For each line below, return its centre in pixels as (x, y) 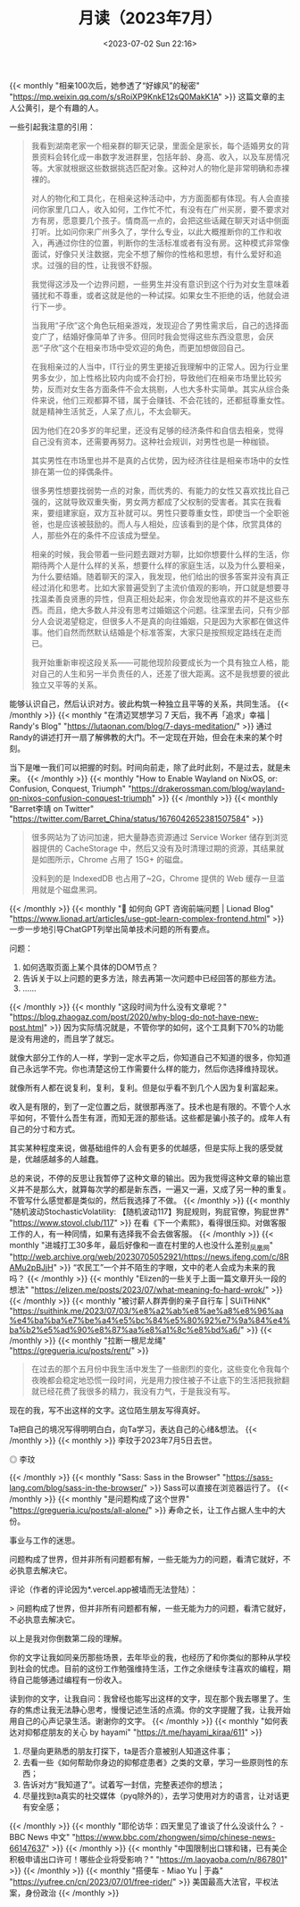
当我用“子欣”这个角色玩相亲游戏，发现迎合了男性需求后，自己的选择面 (160, 325)
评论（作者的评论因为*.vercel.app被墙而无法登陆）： (104, 1589)
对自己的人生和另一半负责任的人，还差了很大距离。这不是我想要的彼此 (160, 673)
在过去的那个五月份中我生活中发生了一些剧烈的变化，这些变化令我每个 (160, 1369)
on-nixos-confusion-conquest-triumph (80, 798)
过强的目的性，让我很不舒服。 (102, 265)
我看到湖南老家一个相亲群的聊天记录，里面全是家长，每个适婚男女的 (156, 146)
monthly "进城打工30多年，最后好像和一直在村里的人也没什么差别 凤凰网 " (142, 1246)
